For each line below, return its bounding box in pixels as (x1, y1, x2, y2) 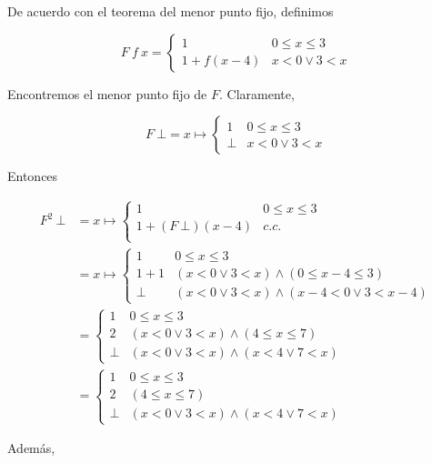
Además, (7, 438, 55, 458)
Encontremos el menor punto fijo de (7, 84, 207, 103)
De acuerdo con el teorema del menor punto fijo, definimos (7, 2, 334, 20)
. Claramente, (218, 84, 295, 103)
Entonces (7, 166, 58, 186)
